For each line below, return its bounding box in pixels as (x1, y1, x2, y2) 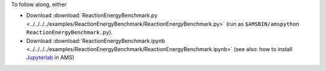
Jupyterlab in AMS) (26, 54, 75, 61)
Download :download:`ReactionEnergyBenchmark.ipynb (26, 37, 165, 45)
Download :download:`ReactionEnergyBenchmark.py (26, 12, 158, 19)
